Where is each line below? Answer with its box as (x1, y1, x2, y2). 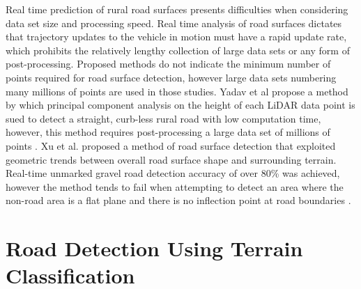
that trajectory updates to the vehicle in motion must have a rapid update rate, (6, 29, 347, 44)
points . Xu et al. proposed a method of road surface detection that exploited (6, 138, 336, 153)
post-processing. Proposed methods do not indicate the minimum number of (6, 56, 331, 71)
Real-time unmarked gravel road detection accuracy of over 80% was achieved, (6, 166, 340, 180)
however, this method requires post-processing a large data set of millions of (6, 125, 330, 139)
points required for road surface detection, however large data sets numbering (6, 70, 337, 84)
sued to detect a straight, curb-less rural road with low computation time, (6, 111, 321, 125)
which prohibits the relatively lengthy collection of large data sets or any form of (6, 42, 350, 57)
